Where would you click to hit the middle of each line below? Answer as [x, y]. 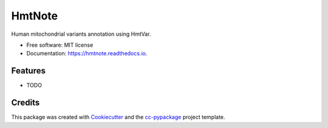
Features [28, 71]
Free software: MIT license [60, 45]
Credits [26, 103]
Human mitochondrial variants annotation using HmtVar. [81, 34]
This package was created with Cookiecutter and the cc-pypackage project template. [118, 117]
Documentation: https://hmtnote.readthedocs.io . [87, 53]
